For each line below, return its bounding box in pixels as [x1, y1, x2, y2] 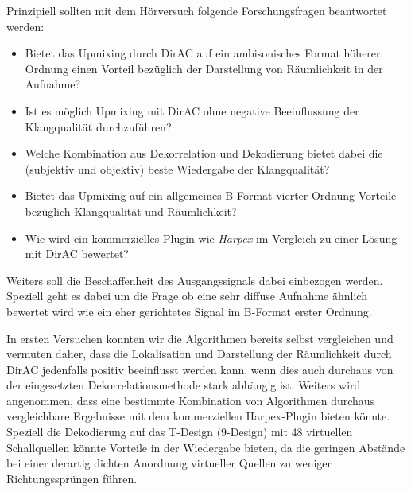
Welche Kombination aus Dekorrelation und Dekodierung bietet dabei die [25, 145, 383, 162]
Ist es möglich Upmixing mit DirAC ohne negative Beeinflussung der [25, 102, 359, 119]
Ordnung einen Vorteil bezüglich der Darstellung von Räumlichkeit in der [25, 60, 383, 76]
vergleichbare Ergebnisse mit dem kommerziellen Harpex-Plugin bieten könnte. [6, 408, 390, 424]
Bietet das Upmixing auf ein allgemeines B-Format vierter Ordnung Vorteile [25, 187, 397, 204]
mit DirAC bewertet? [25, 245, 129, 262]
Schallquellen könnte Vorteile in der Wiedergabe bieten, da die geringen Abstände [6, 439, 405, 455]
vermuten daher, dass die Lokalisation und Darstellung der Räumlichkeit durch [6, 346, 392, 362]
